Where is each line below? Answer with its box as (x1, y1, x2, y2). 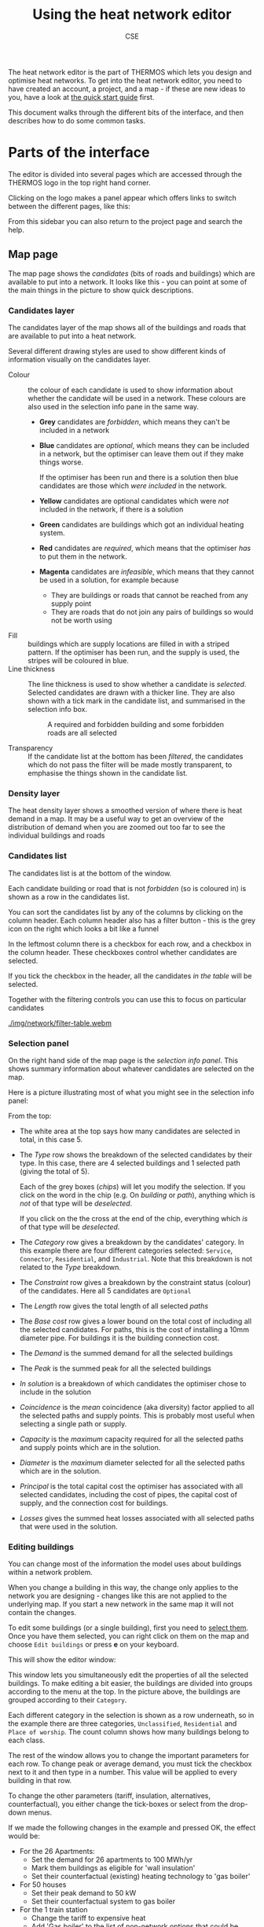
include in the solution (19, 1387, 92, 1397)
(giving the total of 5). (19, 1166, 90, 1176)
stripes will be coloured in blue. (27, 655, 130, 665)
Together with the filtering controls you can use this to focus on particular (8, 994, 247, 1004)
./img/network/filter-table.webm (8, 1018, 112, 1027)
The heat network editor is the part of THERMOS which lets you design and (8, 67, 252, 76)
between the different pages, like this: (8, 201, 131, 211)
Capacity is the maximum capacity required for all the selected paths (19, 1434, 244, 1444)
